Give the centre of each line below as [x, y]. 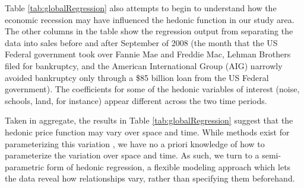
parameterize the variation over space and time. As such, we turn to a [132, 155]
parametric [25, 166]
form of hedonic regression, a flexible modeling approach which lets [169, 166]
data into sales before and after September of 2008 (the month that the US [141, 42]
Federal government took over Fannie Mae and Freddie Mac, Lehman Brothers [148, 54]
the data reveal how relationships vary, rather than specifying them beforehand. [150, 178]
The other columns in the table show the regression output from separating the [149, 31]
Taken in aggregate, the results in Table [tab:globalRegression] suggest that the [149, 120]
